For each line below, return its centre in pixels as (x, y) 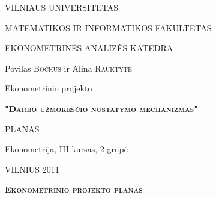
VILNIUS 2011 (32, 169)
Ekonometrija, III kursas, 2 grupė (67, 149)
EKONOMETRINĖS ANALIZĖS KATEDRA (89, 48)
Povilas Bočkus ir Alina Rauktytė (68, 68)
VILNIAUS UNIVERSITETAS (62, 7)
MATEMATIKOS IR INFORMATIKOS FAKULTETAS (108, 27)
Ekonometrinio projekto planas (74, 189)
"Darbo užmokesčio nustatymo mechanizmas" (101, 108)
